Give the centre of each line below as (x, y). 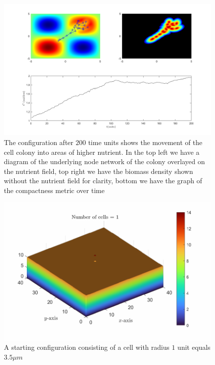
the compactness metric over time (54, 190)
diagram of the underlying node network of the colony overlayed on (105, 161)
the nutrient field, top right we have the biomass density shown (98, 171)
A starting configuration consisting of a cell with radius (87, 347)
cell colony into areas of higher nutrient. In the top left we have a (102, 152)
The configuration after (39, 142)
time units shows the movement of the (145, 142)
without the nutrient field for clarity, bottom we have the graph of (103, 181)
